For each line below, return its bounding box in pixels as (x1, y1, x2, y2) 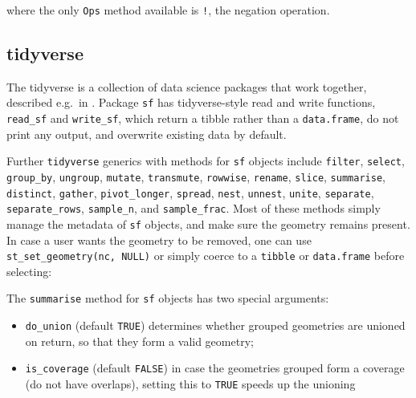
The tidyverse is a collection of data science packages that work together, (6, 78, 367, 95)
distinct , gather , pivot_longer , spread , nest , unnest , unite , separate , (6, 184, 374, 201)
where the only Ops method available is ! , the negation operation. (6, 2, 330, 18)
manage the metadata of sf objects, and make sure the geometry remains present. (6, 215, 410, 232)
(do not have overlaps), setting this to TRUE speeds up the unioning (25, 376, 356, 392)
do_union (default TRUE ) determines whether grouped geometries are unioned (25, 317, 406, 334)
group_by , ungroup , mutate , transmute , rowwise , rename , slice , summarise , (6, 169, 385, 185)
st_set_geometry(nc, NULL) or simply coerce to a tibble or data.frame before (6, 247, 405, 264)
